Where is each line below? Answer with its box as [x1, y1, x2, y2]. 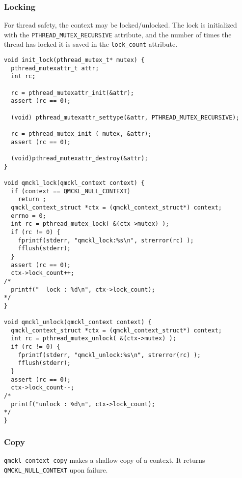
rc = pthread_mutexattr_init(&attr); [11, 89, 134, 96]
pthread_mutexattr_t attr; [11, 64, 99, 72]
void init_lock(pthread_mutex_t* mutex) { [4, 57, 145, 64]
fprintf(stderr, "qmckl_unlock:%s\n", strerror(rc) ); [18, 351, 201, 358]
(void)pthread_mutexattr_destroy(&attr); [11, 155, 148, 162]
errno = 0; [11, 212, 46, 219]
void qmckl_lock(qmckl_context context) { [4, 179, 145, 186]
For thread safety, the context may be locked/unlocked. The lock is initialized [4, 20, 237, 30]
